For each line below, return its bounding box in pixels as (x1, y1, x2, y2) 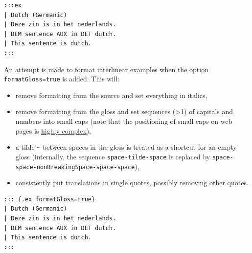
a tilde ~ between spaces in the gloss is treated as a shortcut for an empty (15, 142, 237, 152)
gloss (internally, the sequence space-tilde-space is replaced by (15, 151, 210, 161)
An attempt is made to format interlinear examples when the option (4, 64, 208, 74)
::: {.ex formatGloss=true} (4, 195, 95, 203)
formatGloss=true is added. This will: (4, 74, 120, 84)
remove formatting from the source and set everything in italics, (15, 90, 207, 100)
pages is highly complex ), (15, 125, 91, 136)
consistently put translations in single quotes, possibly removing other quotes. (15, 177, 249, 188)
